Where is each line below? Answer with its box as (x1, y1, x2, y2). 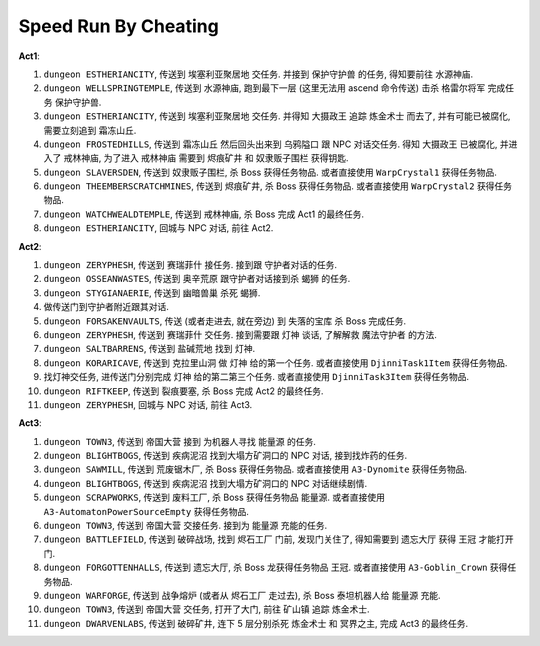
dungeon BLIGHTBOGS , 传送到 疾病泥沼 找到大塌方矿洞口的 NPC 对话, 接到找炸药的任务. (43, 450, 408, 462)
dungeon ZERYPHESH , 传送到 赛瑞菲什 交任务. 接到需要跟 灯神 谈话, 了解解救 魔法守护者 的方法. (43, 328, 437, 340)
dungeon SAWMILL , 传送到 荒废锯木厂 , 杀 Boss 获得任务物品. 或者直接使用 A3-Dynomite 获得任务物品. (43, 463, 468, 475)
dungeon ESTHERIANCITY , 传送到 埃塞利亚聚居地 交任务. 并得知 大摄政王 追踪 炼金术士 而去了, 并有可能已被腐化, (43, 110, 511, 122)
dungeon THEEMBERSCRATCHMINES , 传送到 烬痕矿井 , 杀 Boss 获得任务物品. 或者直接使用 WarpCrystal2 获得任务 (43, 180, 513, 192)
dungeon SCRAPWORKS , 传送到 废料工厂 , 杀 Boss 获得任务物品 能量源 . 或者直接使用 (43, 491, 385, 504)
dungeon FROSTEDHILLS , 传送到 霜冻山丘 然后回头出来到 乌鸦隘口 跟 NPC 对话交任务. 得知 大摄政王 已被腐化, (43, 138, 498, 150)
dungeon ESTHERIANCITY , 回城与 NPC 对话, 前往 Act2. (43, 222, 274, 234)
